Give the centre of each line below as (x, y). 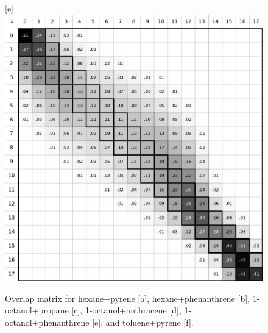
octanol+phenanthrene (47, 322)
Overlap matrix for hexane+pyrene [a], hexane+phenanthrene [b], (127, 298)
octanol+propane (37, 310)
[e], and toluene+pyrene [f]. (143, 322)
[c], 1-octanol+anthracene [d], (126, 310)
